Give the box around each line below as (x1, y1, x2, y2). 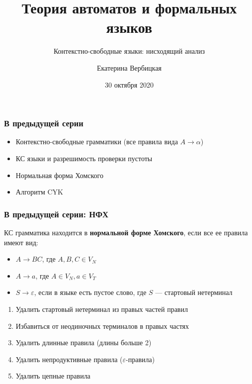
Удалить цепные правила (15, 371, 90, 381)
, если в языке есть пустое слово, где (34, 287, 147, 297)
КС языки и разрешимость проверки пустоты (15, 153, 153, 163)
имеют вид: (4, 237, 38, 247)
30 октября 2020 (105, 79, 154, 90)
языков (106, 17, 153, 37)
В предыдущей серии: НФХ (4, 207, 108, 220)
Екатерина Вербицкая (96, 62, 162, 73)
